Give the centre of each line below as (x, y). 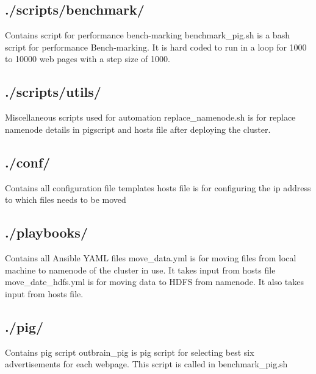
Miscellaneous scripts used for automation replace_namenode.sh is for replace (150, 117)
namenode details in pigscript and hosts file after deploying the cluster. (138, 129)
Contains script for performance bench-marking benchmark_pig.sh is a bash (147, 35)
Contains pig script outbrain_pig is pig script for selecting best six (130, 352)
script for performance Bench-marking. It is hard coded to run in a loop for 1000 (156, 47)
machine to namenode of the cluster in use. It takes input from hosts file (140, 270)
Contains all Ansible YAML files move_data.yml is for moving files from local (151, 257)
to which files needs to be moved (66, 199)
